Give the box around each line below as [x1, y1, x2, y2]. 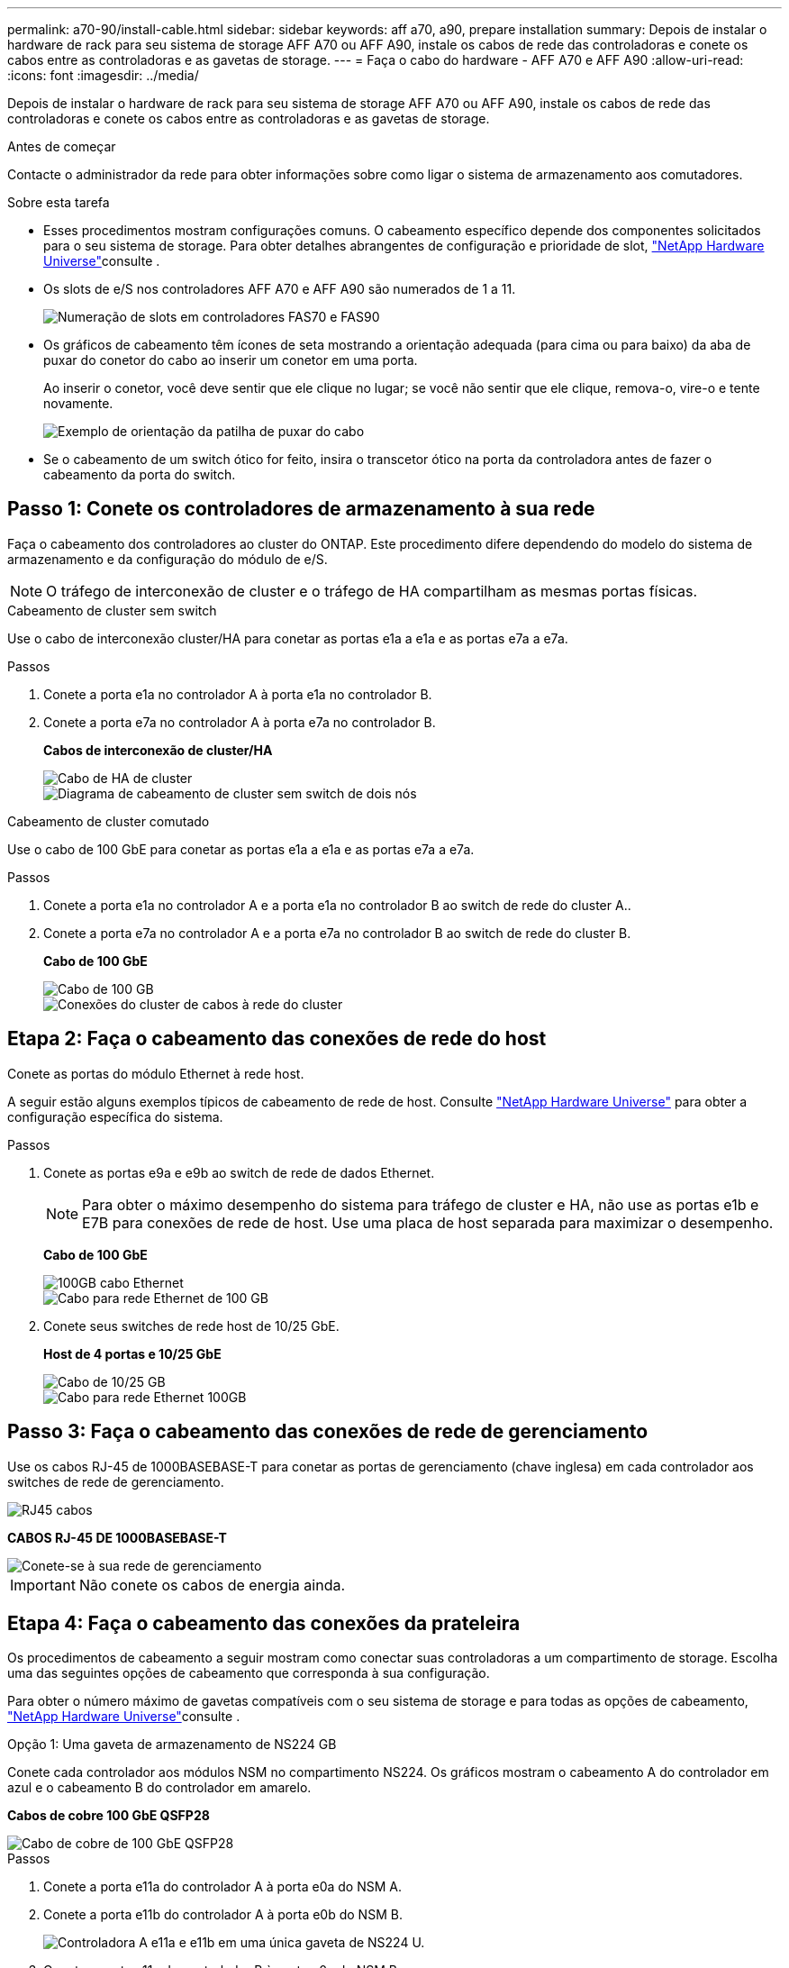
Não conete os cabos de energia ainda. [78, 1575, 346, 1594]
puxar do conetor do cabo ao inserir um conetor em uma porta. [43, 352, 418, 368]
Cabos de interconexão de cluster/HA [43, 742, 273, 758]
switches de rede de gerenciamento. [7, 1473, 224, 1490]
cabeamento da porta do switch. [43, 467, 236, 482]
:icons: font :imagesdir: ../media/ [7, 68, 199, 83]
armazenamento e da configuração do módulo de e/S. [7, 551, 328, 567]
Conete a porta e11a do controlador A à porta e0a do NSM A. [43, 1879, 402, 1895]
